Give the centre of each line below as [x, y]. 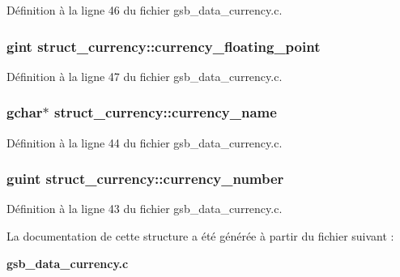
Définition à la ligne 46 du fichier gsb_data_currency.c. [145, 10]
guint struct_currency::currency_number [145, 179]
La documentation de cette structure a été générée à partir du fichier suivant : [200, 236]
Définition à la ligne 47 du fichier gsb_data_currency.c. [145, 76]
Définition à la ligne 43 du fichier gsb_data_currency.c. [145, 209]
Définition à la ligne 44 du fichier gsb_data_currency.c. [145, 142]
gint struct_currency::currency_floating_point [164, 46]
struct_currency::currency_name [166, 112]
